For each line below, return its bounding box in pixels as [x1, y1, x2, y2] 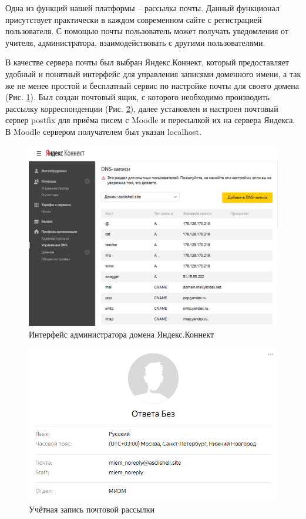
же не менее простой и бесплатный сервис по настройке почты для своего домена [5, 79, 300, 91]
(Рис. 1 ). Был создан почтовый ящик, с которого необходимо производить [5, 91, 270, 103]
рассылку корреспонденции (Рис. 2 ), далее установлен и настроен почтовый [5, 102, 278, 114]
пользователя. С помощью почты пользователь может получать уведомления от [5, 25, 289, 37]
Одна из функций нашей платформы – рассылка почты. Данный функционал [5, 2, 280, 14]
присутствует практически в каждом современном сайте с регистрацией [5, 13, 262, 25]
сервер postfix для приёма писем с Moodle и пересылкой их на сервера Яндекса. [5, 114, 295, 126]
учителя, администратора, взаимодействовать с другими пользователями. [5, 36, 265, 48]
